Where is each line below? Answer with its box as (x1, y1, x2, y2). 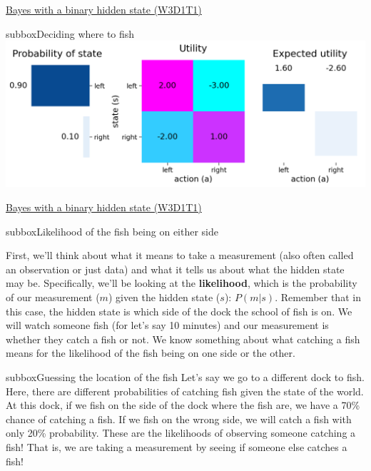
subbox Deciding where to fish (6, 26, 135, 41)
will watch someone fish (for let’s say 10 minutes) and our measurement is (6, 318, 329, 333)
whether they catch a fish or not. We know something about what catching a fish (6, 331, 360, 346)
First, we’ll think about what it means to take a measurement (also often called (6, 248, 354, 263)
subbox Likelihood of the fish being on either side (6, 223, 219, 238)
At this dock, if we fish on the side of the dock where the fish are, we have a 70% (6, 397, 360, 412)
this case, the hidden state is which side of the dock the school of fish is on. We (6, 303, 352, 318)
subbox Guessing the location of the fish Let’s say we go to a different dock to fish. (6, 369, 365, 384)
